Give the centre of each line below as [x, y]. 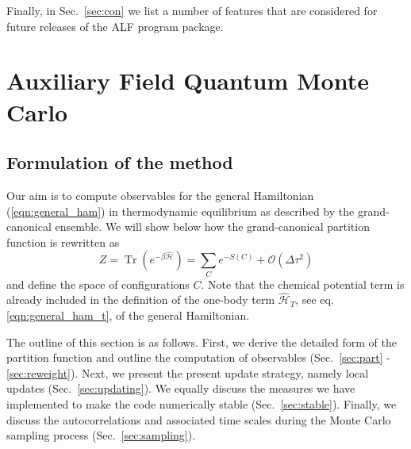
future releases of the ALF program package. [115, 26]
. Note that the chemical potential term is [303, 284]
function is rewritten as [63, 242]
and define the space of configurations [98, 284]
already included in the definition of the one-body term [141, 299]
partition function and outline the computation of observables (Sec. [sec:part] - [198, 357]
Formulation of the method [120, 162]
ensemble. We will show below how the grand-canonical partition [212, 226]
